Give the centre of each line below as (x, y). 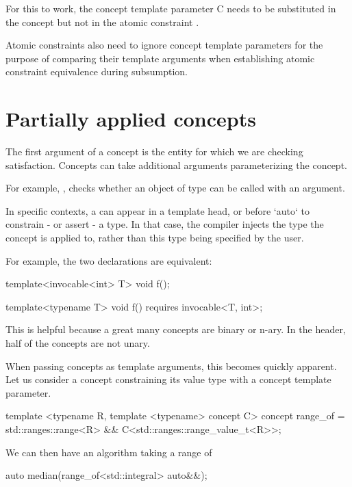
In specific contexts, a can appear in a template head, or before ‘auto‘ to (158, 210)
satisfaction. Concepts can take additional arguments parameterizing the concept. (176, 164)
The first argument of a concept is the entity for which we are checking (154, 152)
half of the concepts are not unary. (78, 343)
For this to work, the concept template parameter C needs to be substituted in (171, 8)
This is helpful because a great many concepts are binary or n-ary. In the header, (176, 329)
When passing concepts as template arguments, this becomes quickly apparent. (171, 366)
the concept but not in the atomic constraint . (102, 22)
